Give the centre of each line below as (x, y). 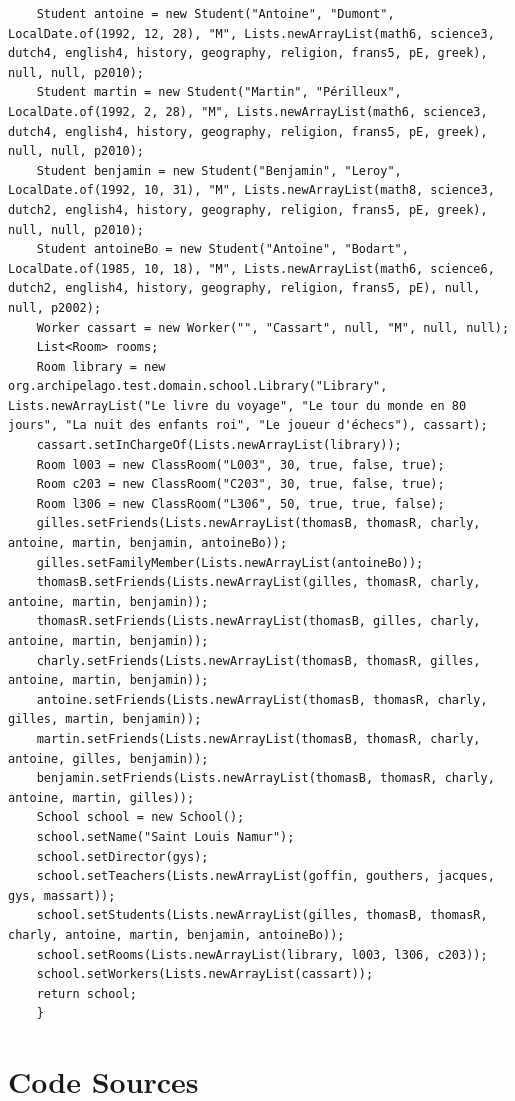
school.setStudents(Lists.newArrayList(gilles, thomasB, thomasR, (262, 915)
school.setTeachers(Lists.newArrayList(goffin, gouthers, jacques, (265, 876)
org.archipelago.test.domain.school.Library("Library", (198, 386)
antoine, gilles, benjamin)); (108, 758)
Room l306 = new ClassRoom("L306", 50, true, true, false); (240, 503)
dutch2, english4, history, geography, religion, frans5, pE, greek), (248, 209)
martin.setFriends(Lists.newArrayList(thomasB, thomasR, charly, (258, 738)
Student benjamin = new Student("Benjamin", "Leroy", (219, 170)
